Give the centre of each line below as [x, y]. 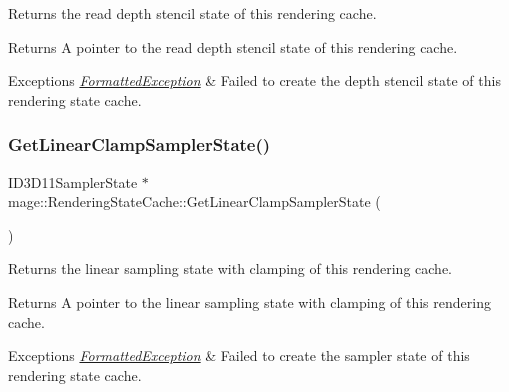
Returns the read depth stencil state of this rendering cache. [192, 13]
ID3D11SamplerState [73, 181]
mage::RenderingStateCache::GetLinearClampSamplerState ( [194, 201]
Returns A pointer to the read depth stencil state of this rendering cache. [233, 46]
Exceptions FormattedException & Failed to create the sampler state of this [239, 355]
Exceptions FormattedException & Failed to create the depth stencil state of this [254, 80]
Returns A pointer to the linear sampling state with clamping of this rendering [249, 301]
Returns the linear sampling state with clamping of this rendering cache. [230, 268]
